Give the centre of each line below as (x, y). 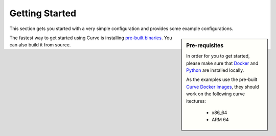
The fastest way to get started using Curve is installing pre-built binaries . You (91, 38)
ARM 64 (220, 120)
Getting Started (43, 13)
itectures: (196, 101)
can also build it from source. (40, 45)
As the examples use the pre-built (222, 79)
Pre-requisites (205, 45)
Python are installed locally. (215, 70)
